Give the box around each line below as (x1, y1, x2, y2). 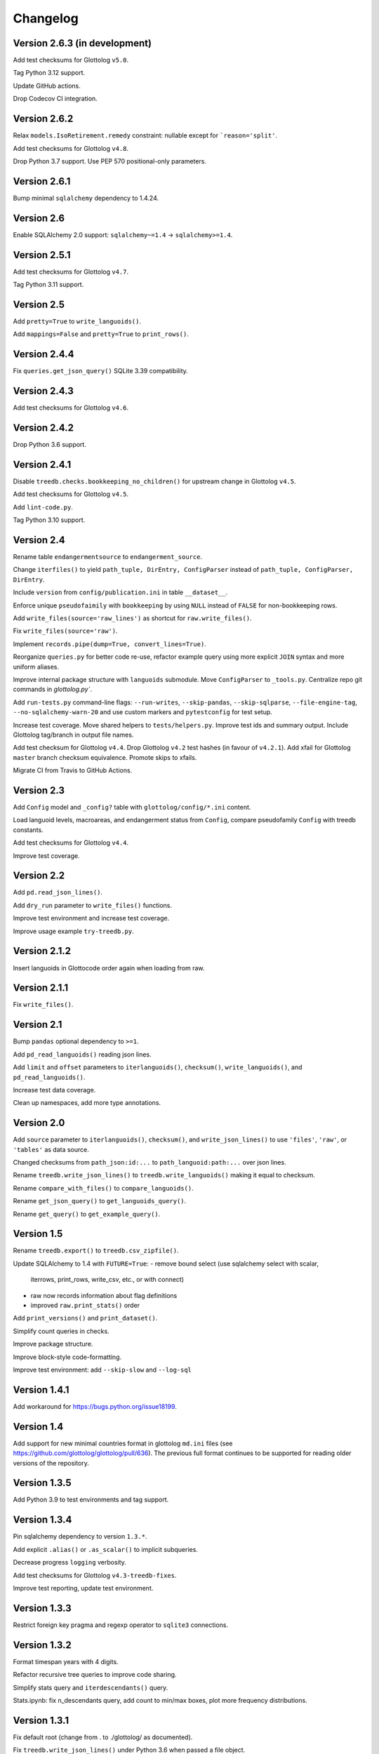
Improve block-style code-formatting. (13, 1353, 122, 1361)
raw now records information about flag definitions (30, 1291, 178, 1299)
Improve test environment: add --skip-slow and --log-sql (13, 1365, 192, 1374)
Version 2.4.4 (13, 348, 74, 361)
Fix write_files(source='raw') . (13, 627, 119, 635)
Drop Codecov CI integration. (13, 95, 98, 103)
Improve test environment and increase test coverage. (13, 914, 170, 923)
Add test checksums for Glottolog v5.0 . (13, 56, 129, 65)
